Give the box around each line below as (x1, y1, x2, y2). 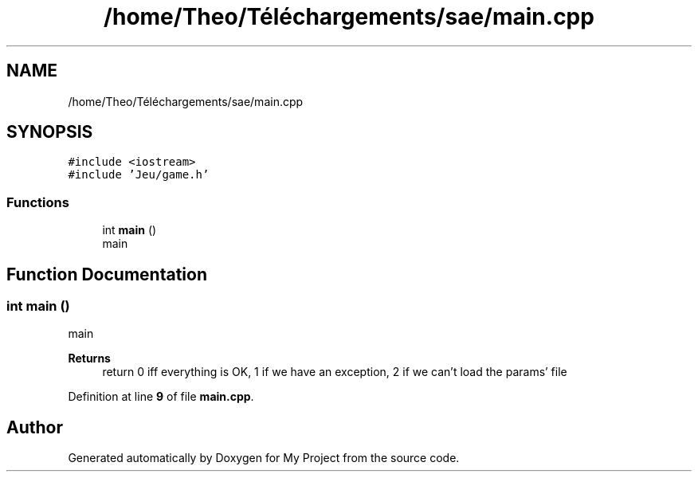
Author (6, 417, 63, 437)
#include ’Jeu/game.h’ (68, 168, 210, 182)
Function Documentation (6, 264, 207, 284)
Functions (6, 194, 69, 210)
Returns (68, 351, 111, 366)
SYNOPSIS (6, 122, 93, 143)
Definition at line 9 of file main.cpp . (68, 390, 254, 404)
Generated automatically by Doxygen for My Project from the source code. (68, 451, 460, 465)
